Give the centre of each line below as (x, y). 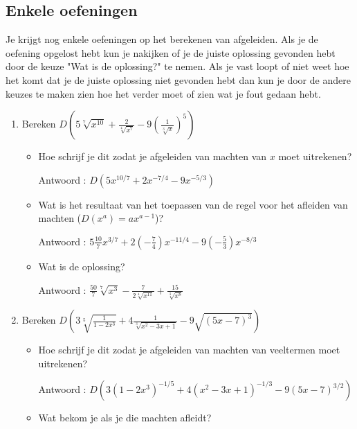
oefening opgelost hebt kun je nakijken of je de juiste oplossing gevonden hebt (171, 52)
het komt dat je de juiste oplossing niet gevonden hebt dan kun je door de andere (178, 79)
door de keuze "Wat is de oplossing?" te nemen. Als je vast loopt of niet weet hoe (177, 66)
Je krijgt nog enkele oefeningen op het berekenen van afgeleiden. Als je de (162, 39)
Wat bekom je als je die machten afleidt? (125, 418)
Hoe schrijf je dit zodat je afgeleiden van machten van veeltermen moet (189, 350)
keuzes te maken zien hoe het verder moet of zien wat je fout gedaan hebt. (163, 93)
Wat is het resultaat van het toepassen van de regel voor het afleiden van (193, 204)
